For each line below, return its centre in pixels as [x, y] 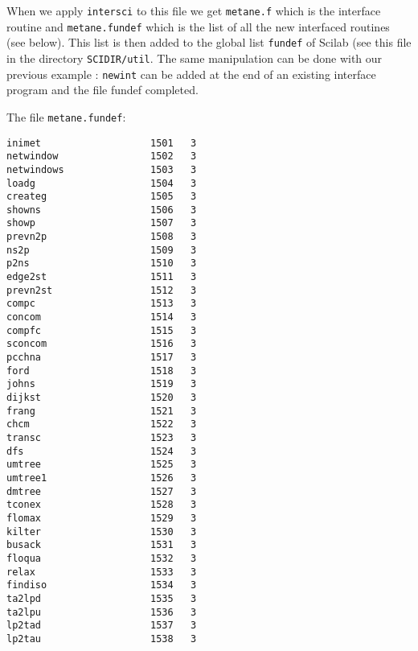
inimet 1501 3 [102, 143]
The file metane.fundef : [66, 116]
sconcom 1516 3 [102, 344]
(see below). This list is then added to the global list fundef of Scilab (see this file [209, 42]
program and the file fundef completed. [102, 90]
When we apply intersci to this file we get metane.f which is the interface [194, 10]
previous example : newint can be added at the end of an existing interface [191, 74]
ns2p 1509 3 [102, 250]
